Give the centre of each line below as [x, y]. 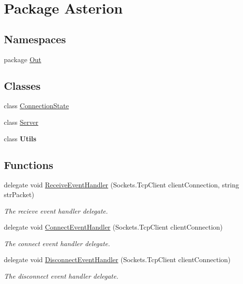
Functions [29, 164]
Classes [22, 85]
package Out [23, 59]
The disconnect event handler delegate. [61, 276]
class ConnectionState [36, 106]
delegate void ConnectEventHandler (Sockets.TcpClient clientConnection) [113, 227]
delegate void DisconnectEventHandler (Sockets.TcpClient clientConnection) [117, 259]
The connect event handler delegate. [57, 243]
